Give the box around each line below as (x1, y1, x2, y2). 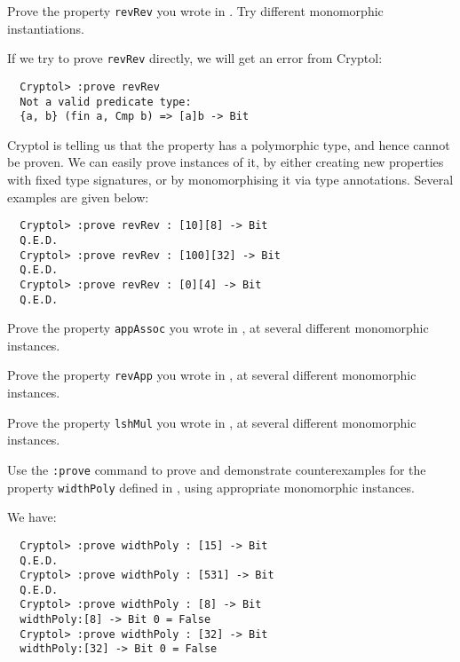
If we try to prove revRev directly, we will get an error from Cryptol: (7, 49, 383, 67)
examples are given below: (7, 187, 149, 206)
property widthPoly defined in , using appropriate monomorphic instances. (7, 477, 415, 496)
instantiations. (7, 19, 84, 37)
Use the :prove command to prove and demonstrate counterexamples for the (7, 460, 426, 478)
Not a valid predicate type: (20, 95, 192, 108)
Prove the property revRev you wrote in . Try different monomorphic (7, 2, 384, 20)
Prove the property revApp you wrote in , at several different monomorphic (7, 366, 416, 384)
